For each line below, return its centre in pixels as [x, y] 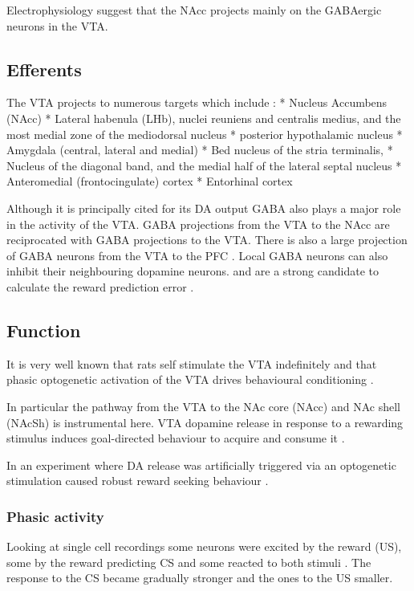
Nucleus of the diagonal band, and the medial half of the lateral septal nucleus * [204, 165]
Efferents [44, 69]
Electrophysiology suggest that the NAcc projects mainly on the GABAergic [194, 10]
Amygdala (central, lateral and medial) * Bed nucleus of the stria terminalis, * [200, 150]
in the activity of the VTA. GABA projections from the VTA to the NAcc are [198, 224]
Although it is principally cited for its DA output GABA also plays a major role [204, 208]
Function [44, 330]
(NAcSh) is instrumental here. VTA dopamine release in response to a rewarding [205, 422]
